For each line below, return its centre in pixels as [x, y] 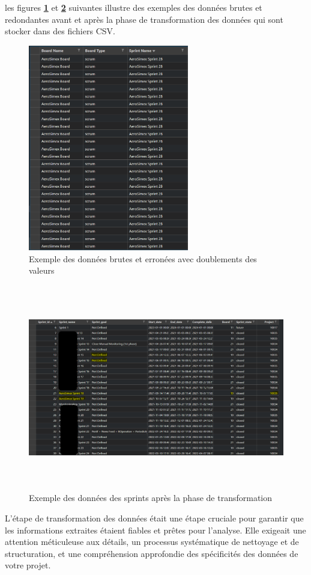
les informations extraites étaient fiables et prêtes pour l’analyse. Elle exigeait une [155, 530]
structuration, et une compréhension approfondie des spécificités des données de [152, 553]
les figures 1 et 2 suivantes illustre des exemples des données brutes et [134, 7]
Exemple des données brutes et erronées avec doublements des [143, 258]
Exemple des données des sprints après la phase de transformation [151, 498]
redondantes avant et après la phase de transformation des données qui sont [144, 19]
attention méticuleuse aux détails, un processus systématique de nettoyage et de [152, 542]
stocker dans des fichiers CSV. [60, 31]
